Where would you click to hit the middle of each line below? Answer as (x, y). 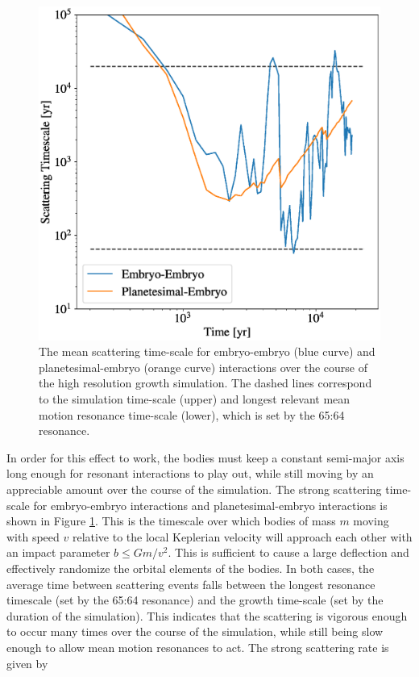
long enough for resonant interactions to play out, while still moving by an (190, 473)
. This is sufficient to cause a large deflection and (288, 552)
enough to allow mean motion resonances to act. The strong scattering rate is (198, 647)
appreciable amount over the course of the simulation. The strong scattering (194, 489)
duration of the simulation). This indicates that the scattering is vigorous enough (207, 615)
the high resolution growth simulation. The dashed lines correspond (205, 383)
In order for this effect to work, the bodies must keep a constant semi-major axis (205, 457)
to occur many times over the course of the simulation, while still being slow (195, 631)
